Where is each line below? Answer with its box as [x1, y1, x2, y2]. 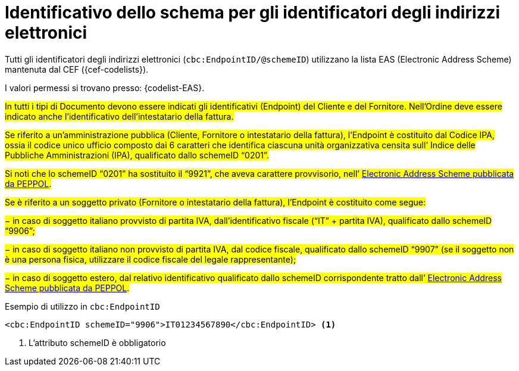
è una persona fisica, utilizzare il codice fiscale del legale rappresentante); [5, 254, 296, 264]
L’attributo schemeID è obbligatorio [29, 337, 166, 348]
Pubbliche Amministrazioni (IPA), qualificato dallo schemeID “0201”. [5, 149, 269, 160]
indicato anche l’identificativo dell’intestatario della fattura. [5, 111, 234, 121]
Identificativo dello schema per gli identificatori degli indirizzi [5, 2, 501, 23]
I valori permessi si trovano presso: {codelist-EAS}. [5, 82, 205, 93]
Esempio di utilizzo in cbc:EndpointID [5, 301, 160, 311]
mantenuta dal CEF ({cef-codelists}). [5, 64, 149, 74]
